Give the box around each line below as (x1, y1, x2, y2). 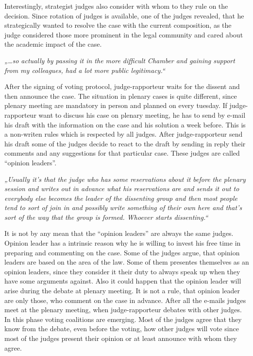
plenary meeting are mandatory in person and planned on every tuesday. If (4, 100, 227, 110)
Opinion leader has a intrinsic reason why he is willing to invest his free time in (4, 238, 241, 248)
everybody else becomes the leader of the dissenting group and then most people (4, 193, 238, 203)
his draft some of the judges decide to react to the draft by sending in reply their (4, 138, 246, 148)
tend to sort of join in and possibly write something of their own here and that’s (4, 202, 242, 213)
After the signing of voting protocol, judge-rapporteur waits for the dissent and (4, 81, 240, 91)
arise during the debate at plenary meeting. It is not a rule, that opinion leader (4, 285, 240, 296)
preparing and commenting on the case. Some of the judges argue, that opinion (4, 247, 240, 257)
